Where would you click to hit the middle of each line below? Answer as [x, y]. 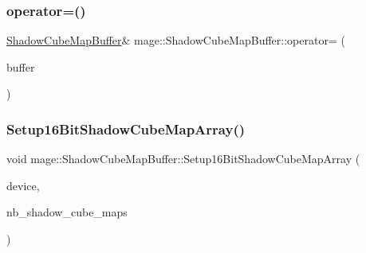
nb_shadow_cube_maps [67, 212]
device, [23, 185]
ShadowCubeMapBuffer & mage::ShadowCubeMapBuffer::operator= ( [176, 40]
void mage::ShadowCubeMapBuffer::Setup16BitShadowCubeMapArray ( [183, 159]
